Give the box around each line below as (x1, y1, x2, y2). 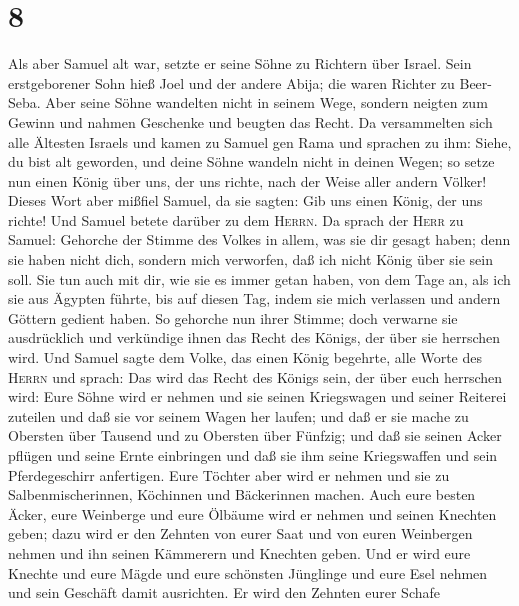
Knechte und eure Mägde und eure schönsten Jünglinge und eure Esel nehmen (8, 562, 488, 583)
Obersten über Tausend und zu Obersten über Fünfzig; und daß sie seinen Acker (8, 425, 502, 446)
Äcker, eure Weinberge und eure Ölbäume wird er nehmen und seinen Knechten (8, 503, 497, 524)
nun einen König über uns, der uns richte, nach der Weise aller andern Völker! (8, 170, 487, 191)
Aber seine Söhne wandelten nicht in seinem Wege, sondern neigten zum (45, 92, 488, 113)
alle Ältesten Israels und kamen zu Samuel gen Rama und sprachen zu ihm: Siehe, (8, 131, 512, 152)
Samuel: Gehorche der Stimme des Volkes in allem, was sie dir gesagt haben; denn (8, 229, 511, 250)
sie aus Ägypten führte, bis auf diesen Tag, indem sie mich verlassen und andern (8, 288, 501, 309)
